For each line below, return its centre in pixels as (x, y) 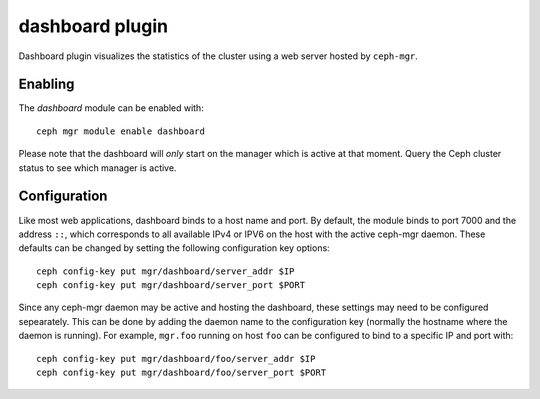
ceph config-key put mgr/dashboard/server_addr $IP (165, 271)
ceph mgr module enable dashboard (120, 131)
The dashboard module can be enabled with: (111, 108)
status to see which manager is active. (97, 167)
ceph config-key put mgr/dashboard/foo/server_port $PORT (181, 373)
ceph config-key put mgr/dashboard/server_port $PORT (170, 285)
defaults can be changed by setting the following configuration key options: (174, 248)
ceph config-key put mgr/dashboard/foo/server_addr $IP (176, 358)
